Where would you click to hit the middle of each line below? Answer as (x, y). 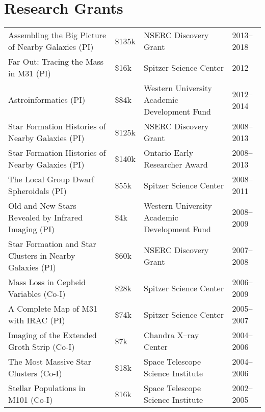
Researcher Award (176, 164)
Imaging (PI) (31, 229)
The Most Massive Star (50, 362)
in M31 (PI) (30, 73)
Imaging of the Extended (53, 335)
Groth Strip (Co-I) (42, 347)
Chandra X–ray (171, 335)
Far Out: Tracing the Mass (56, 62)
